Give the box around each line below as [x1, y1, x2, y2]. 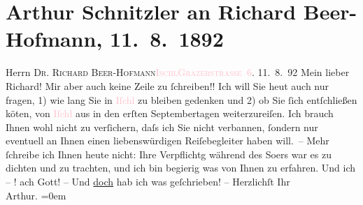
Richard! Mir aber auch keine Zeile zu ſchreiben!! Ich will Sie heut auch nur [6, 78, 329, 93]
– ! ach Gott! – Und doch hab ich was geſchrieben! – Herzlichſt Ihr [6, 174, 290, 189]
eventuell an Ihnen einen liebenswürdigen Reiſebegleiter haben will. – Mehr [6, 133, 329, 148]
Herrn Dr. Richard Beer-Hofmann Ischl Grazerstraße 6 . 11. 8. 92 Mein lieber [6, 65, 350, 79]
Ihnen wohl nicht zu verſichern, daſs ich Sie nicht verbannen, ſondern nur [6, 119, 318, 134]
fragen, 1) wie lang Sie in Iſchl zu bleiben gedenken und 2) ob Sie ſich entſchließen [6, 92, 357, 107]
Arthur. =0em [6, 188, 66, 202]
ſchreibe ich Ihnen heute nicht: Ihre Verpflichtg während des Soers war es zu [6, 146, 332, 161]
